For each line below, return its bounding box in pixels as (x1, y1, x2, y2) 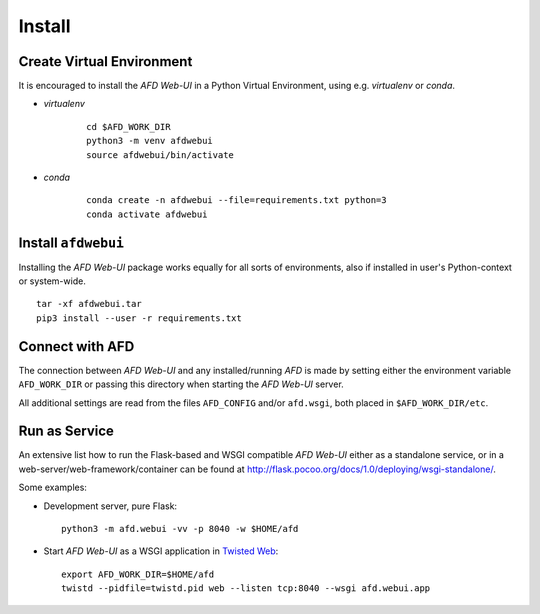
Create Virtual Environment (18, 53, 193, 70)
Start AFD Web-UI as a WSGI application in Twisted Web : (43, 545, 279, 557)
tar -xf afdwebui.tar (36, 298, 142, 310)
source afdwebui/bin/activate (86, 149, 235, 160)
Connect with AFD (18, 338, 135, 355)
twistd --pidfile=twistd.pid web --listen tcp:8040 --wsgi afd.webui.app (61, 583, 431, 594)
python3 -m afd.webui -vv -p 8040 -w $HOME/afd (61, 523, 299, 535)
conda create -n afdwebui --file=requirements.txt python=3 (86, 195, 387, 206)
